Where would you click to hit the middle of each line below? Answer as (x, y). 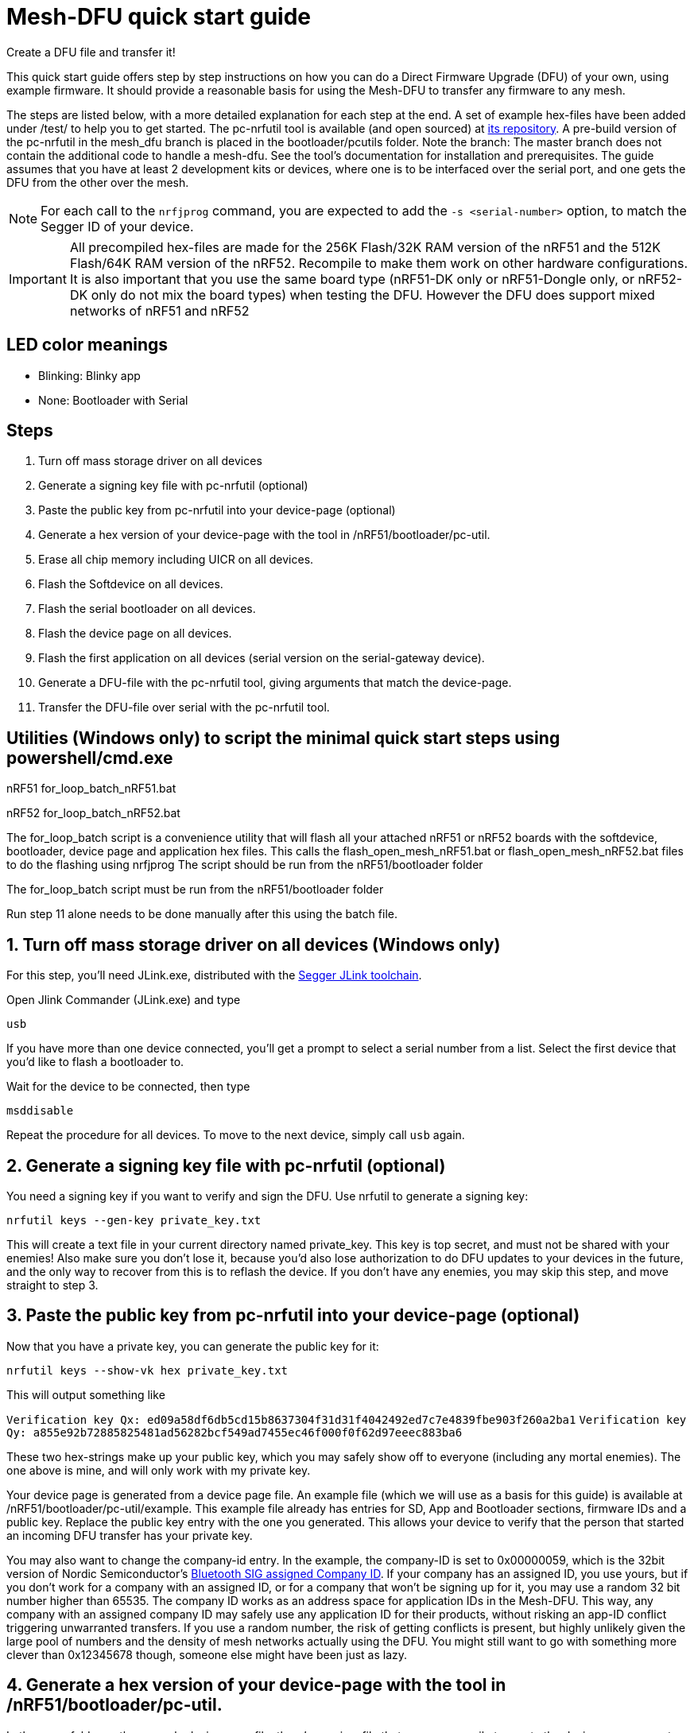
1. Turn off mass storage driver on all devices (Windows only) (254, 944)
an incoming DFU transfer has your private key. (130, 1535)
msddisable (40, 1111)
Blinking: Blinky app (89, 375)
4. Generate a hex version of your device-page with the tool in (256, 1685)
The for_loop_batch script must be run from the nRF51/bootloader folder (195, 890)
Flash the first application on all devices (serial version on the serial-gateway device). (262, 658)
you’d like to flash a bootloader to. (95, 1062)
